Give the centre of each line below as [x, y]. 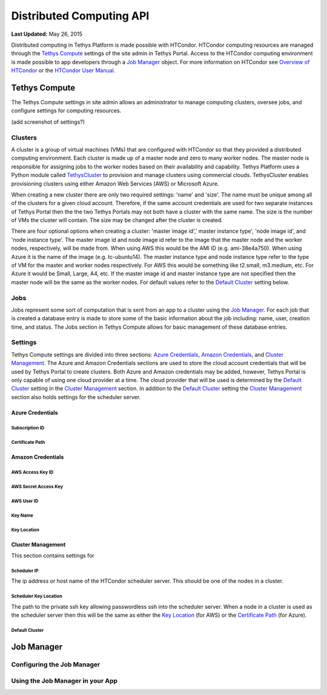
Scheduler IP [25, 571]
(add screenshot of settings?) [48, 122]
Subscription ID [28, 428]
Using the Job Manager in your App [64, 680]
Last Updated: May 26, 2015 [47, 34]
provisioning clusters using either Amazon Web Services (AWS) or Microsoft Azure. [115, 183]
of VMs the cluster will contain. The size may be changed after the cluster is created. [117, 220]
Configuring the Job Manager [56, 664]
